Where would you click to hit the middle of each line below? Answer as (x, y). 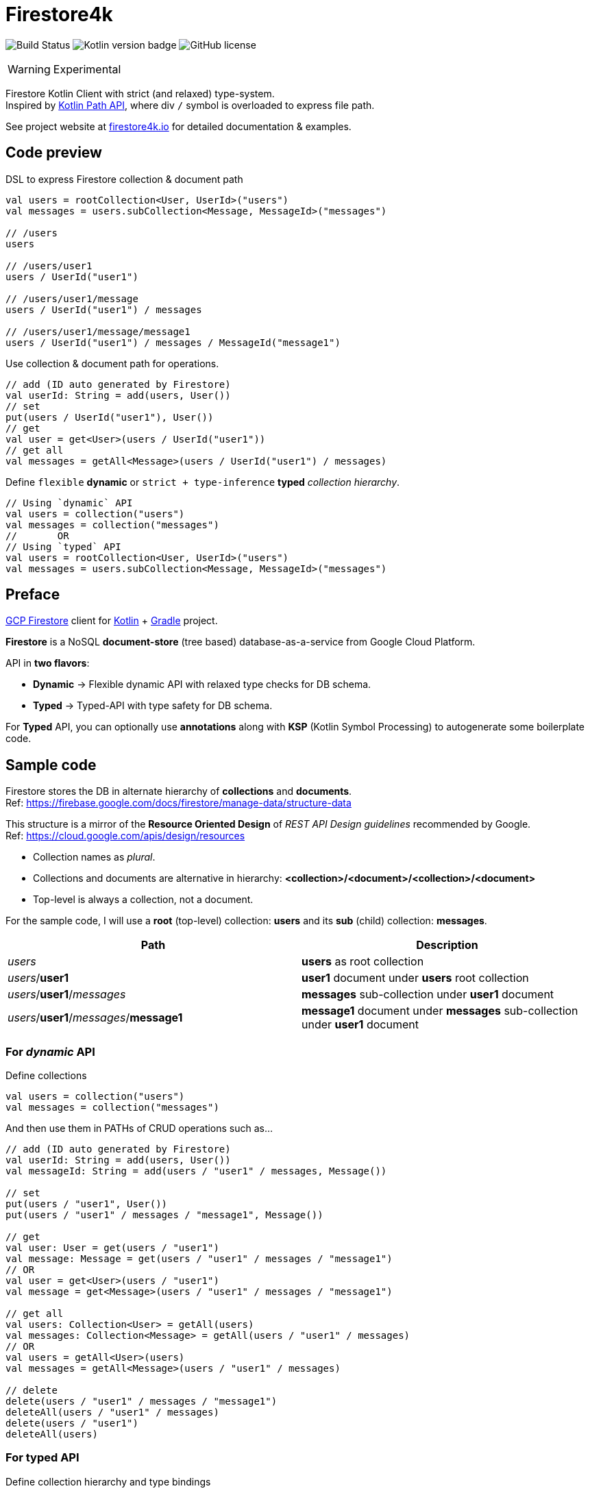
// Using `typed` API (63, 546)
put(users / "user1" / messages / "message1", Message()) (164, 1215)
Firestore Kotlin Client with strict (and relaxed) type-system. (140, 93)
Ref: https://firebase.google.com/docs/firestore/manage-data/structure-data (179, 803)
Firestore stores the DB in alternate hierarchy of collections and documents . (179, 791)
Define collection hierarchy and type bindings (108, 1481)
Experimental (87, 69)
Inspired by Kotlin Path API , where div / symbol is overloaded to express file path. (190, 105)
